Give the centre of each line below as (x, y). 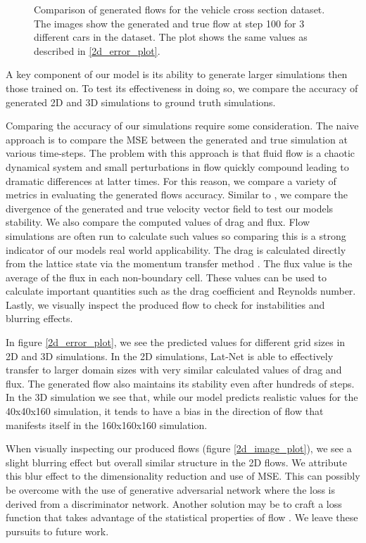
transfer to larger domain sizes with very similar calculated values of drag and (174, 370)
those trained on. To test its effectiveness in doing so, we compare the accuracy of (182, 88)
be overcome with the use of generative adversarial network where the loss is (170, 490)
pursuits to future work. (57, 531)
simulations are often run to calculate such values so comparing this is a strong (176, 235)
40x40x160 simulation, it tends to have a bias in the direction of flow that (165, 411)
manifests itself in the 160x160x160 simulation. (107, 424)
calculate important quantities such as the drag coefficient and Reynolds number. (181, 291)
